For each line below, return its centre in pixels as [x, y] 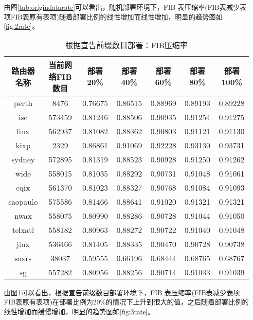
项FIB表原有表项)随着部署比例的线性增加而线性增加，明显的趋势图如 [113, 16]
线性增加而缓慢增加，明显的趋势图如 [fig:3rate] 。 [79, 311]
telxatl [23, 230]
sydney [23, 159]
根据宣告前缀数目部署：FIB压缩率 [126, 45]
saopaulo [23, 201]
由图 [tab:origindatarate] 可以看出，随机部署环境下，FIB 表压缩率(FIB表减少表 [125, 7]
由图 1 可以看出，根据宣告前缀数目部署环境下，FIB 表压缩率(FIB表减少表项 [122, 292]
